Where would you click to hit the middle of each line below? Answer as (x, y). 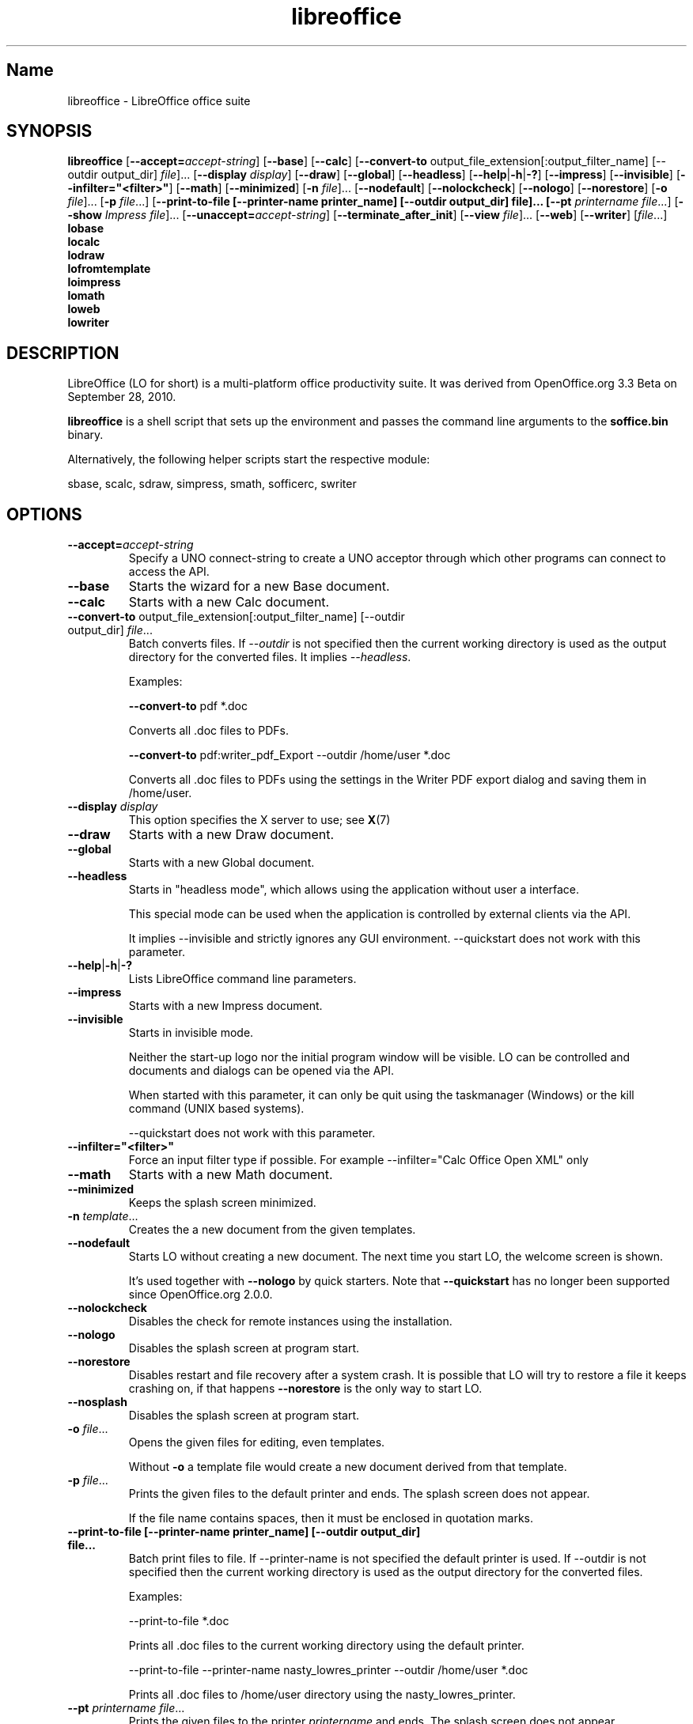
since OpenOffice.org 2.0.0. (201, 1295)
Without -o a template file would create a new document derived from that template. (348, 1467)
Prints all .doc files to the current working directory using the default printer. (326, 1646)
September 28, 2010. (122, 397)
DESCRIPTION (63, 353)
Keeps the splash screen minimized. (222, 1203)
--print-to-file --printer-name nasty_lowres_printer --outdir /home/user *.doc (328, 1670)
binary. (85, 435)
